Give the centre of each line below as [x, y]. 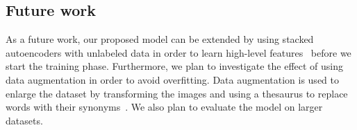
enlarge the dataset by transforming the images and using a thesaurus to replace [177, 93]
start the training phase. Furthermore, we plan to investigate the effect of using [175, 66]
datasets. [24, 120]
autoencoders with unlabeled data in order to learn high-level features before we [178, 52]
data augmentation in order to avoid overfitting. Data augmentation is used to [172, 79]
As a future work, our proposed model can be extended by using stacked [160, 39]
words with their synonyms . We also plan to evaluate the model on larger [164, 107]
